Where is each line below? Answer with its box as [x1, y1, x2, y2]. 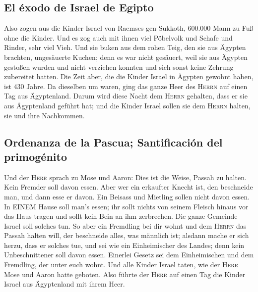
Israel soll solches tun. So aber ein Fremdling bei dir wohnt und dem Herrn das [4, 220, 247, 231]
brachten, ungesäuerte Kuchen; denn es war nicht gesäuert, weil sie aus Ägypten [4, 51, 248, 62]
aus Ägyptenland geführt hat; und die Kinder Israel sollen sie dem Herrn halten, [4, 100, 251, 110]
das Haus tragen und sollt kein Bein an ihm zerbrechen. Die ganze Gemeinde [4, 211, 238, 221]
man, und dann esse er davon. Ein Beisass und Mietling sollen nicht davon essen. [4, 191, 250, 201]
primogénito [4, 148, 67, 164]
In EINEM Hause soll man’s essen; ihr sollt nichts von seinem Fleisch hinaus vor [4, 201, 249, 211]
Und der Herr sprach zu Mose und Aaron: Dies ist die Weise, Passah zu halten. [4, 172, 247, 182]
